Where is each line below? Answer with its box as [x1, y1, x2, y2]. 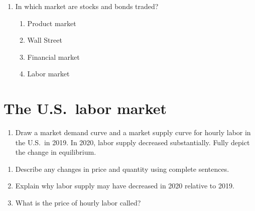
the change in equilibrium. [15, 147, 96, 157]
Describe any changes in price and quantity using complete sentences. [15, 163, 229, 174]
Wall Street [27, 35, 62, 45]
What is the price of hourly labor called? [15, 197, 141, 208]
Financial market [27, 51, 80, 62]
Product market [27, 18, 76, 28]
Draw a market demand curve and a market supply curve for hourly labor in [15, 127, 251, 138]
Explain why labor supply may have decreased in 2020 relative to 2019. [15, 180, 234, 191]
